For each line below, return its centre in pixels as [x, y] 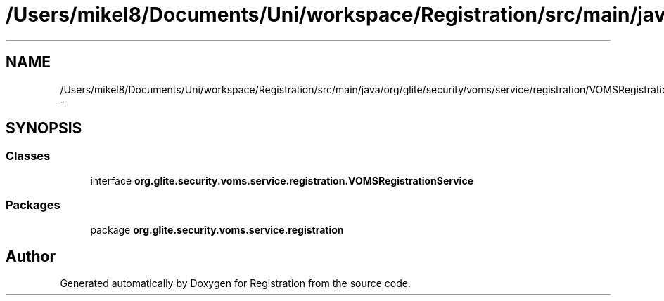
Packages [33, 205]
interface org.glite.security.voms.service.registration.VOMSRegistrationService [282, 180]
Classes [28, 156]
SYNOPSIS [44, 128]
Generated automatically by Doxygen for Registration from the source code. [236, 283]
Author [31, 256]
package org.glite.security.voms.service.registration [217, 229]
